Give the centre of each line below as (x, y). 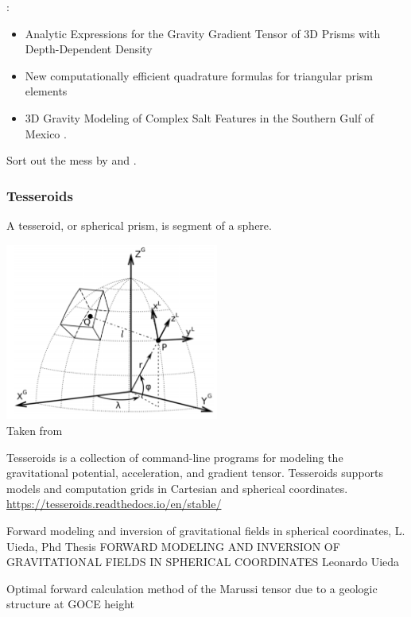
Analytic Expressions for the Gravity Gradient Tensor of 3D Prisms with (203, 33)
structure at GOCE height (71, 604)
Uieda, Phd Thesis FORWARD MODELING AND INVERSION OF (173, 546)
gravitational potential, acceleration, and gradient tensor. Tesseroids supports (195, 473)
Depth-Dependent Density (89, 49)
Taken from (35, 431)
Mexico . (46, 133)
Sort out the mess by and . (72, 160)
